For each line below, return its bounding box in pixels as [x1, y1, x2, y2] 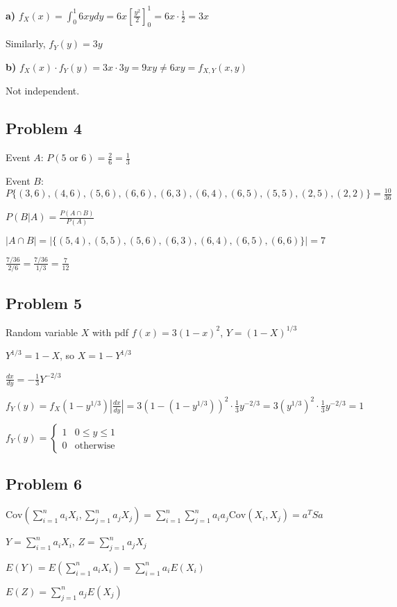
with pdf [92, 324, 129, 339]
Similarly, [6, 36, 46, 51]
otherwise [74, 440, 115, 451]
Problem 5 [6, 292, 82, 313]
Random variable [6, 324, 78, 339]
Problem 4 [6, 117, 82, 139]
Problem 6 [6, 473, 82, 494]
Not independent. [6, 83, 80, 98]
